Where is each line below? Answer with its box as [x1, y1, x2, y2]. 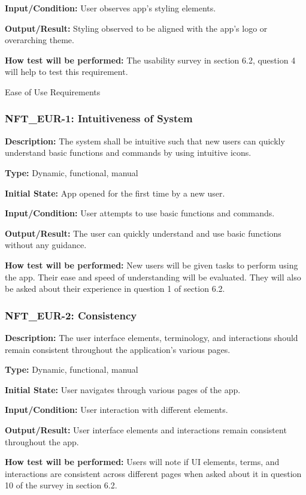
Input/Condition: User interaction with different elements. [5, 403, 228, 416]
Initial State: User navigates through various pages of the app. [5, 383, 241, 396]
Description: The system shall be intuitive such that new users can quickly [5, 134, 285, 147]
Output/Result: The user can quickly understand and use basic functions [5, 227, 281, 239]
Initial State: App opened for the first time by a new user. [5, 186, 225, 199]
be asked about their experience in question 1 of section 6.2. [5, 282, 225, 295]
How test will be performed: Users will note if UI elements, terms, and [5, 455, 280, 468]
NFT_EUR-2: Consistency [5, 307, 137, 322]
